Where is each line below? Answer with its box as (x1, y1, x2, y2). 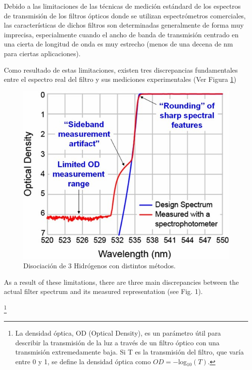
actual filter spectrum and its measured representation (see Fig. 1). (4, 286, 203, 296)
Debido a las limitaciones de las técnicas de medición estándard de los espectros (4, 1, 241, 11)
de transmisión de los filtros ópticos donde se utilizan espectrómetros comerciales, (4, 10, 246, 20)
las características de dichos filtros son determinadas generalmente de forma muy (4, 20, 244, 30)
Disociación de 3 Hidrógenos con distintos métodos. (23, 261, 176, 271)
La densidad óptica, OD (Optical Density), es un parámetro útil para (15, 328, 221, 338)
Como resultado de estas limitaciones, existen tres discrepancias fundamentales (4, 64, 238, 75)
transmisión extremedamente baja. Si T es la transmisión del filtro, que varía (15, 347, 244, 357)
